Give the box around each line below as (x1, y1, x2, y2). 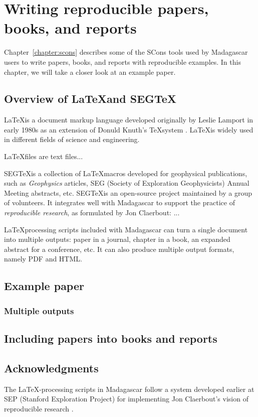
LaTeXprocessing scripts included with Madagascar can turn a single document (4, 224, 248, 234)
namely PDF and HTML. (4, 253, 82, 264)
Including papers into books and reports (4, 331, 217, 346)
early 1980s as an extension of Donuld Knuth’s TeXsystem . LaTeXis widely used (4, 124, 253, 134)
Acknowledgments (4, 360, 99, 375)
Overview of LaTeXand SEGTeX (4, 91, 177, 106)
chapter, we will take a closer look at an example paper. (4, 66, 176, 77)
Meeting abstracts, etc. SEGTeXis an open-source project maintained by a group (4, 187, 252, 198)
